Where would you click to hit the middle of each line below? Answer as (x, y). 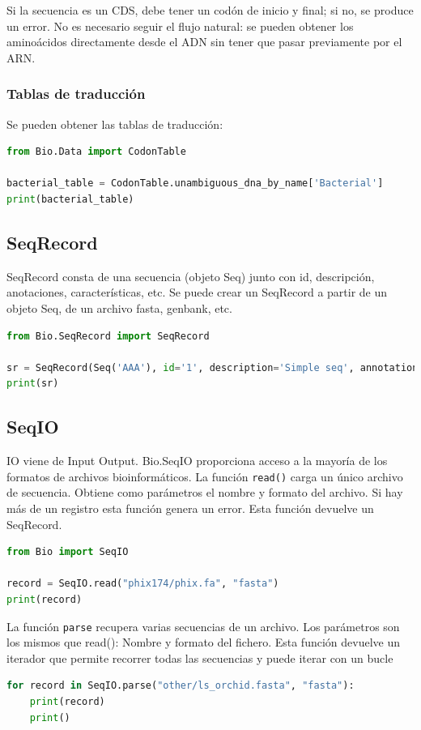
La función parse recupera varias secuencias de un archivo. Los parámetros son (203, 626)
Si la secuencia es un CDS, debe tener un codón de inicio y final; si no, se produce (210, 10)
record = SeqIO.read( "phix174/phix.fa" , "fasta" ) (143, 584)
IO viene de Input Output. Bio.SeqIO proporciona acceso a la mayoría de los (197, 461)
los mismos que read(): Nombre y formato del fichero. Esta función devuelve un (203, 642)
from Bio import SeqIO (68, 552)
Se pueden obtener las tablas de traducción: (115, 124)
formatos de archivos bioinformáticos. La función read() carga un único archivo (205, 476)
